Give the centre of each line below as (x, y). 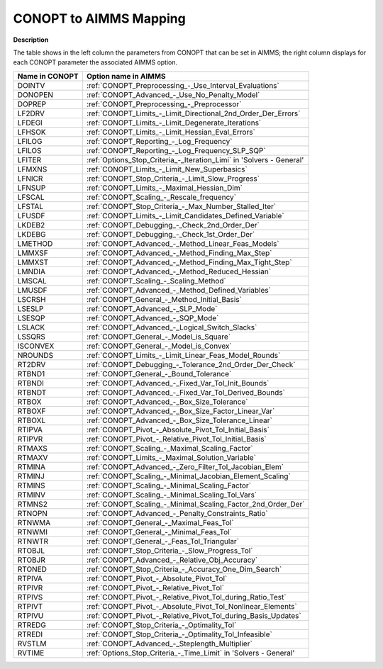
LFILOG (30, 141)
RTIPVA (30, 429)
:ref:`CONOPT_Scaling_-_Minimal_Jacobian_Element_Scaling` (188, 476)
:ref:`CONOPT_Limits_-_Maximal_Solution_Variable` (171, 457)
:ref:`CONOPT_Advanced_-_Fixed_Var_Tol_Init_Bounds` (178, 383)
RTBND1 (31, 373)
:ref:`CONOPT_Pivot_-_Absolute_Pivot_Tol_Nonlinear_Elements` (191, 606)
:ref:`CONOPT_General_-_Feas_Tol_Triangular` (163, 541)
